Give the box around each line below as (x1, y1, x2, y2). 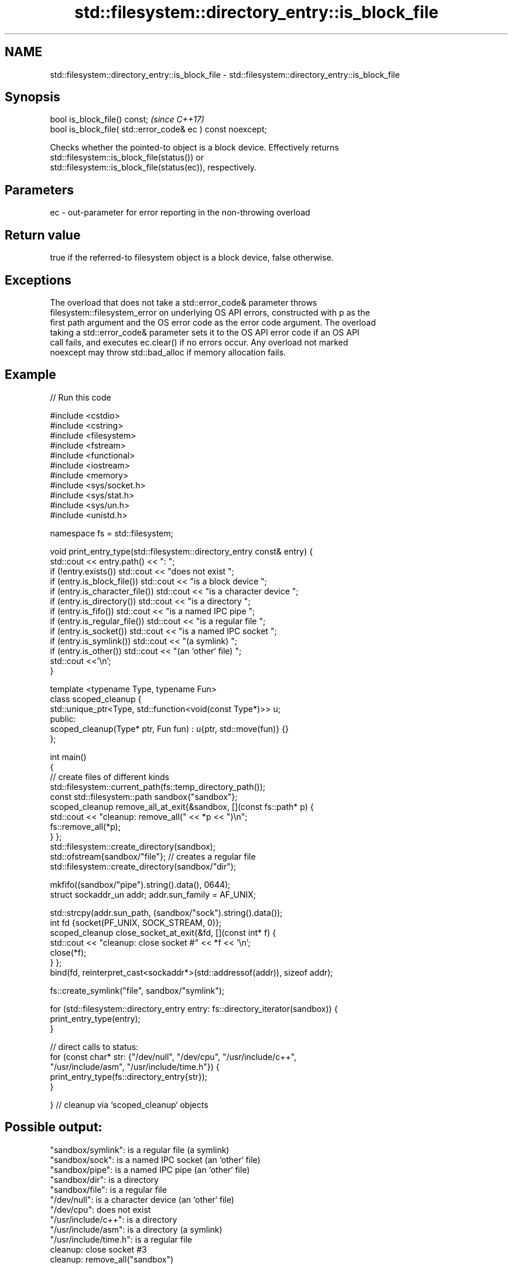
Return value (5, 227, 81, 242)
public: (50, 713, 76, 724)
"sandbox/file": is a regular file (50, 1184, 167, 1195)
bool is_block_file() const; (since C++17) (50, 114, 204, 125)
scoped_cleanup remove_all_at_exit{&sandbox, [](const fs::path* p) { (50, 801, 314, 812)
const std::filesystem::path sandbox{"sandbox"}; (50, 791, 238, 802)
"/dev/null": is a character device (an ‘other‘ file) (50, 1194, 234, 1205)
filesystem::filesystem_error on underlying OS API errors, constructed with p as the (50, 307, 370, 317)
